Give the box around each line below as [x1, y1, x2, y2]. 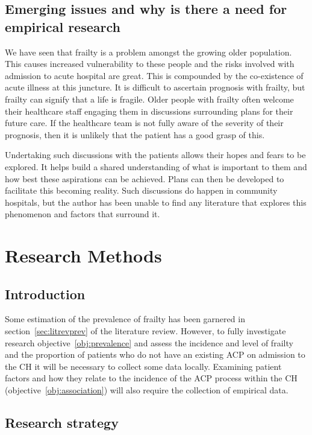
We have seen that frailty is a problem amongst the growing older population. [5, 45, 292, 58]
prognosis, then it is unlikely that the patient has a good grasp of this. [5, 128, 265, 141]
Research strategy [5, 413, 119, 432]
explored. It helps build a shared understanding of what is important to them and [5, 160, 307, 173]
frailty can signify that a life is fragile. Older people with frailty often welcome [5, 92, 294, 105]
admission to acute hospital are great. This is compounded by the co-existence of [5, 69, 304, 81]
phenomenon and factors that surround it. [5, 208, 160, 220]
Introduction [5, 284, 86, 303]
